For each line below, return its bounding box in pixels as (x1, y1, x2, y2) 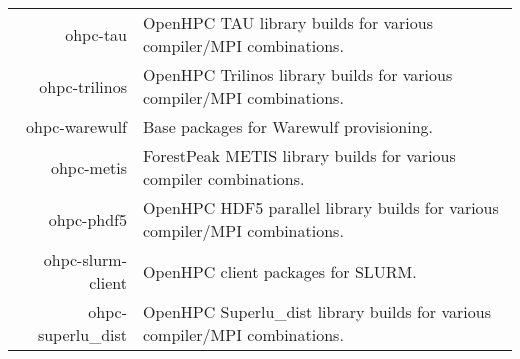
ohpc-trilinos (39, 74, 128, 98)
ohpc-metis (50, 155, 128, 179)
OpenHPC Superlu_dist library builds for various (143, 300, 491, 323)
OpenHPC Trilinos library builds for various (143, 63, 453, 86)
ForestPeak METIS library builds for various (143, 144, 456, 167)
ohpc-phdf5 (48, 207, 128, 231)
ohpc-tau (65, 22, 128, 46)
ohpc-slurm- (43, 248, 128, 271)
